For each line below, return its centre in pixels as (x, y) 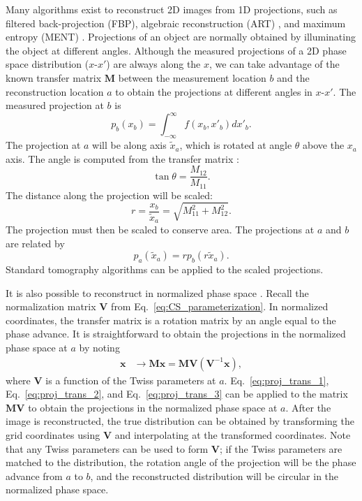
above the (324, 145)
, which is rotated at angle (236, 145)
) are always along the (153, 64)
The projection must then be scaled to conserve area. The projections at (160, 230)
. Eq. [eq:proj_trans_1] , (277, 380)
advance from (34, 475)
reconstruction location (55, 91)
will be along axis (129, 145)
